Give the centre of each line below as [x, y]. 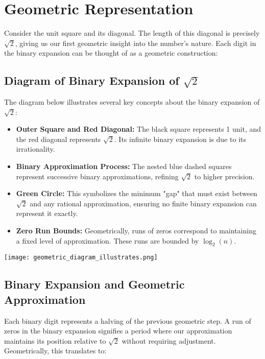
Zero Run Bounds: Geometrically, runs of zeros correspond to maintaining [136, 231]
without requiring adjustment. [169, 340]
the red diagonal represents [58, 139]
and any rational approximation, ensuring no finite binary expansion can [143, 203]
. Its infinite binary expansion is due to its [180, 139]
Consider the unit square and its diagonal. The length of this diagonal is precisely [132, 33]
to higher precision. [224, 176]
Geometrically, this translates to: [55, 351]
